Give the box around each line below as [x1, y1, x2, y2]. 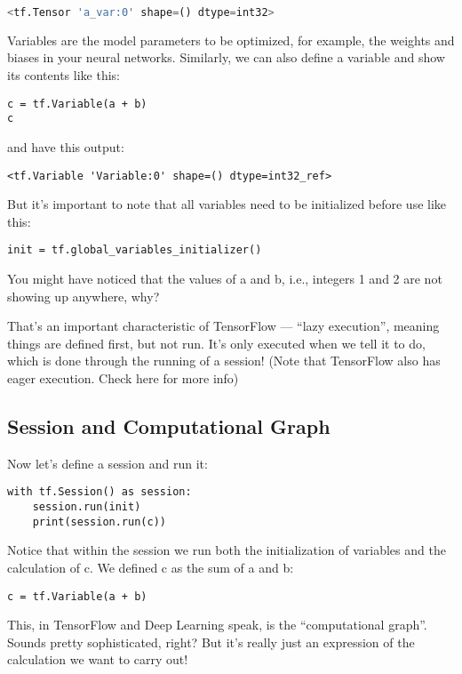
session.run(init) [32, 501, 141, 514]
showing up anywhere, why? [7, 286, 160, 305]
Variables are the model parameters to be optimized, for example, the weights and [7, 30, 455, 49]
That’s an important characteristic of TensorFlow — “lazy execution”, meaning [7, 317, 440, 335]
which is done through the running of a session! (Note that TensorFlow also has [7, 351, 441, 370]
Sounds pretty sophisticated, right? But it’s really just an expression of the [7, 632, 415, 651]
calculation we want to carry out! [7, 650, 188, 669]
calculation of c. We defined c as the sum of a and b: [7, 558, 294, 576]
